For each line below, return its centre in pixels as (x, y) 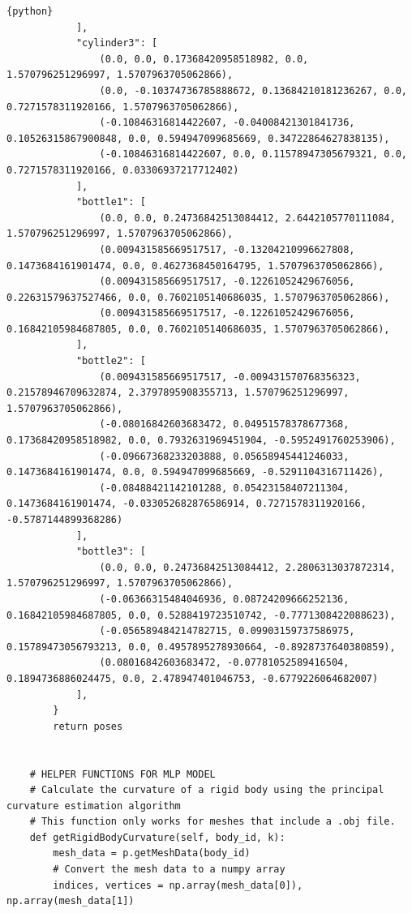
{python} (30, 11)
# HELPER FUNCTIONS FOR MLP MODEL (122, 774)
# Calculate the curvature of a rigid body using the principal (207, 790)
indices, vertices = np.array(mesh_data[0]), (178, 885)
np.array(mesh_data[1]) (71, 901)
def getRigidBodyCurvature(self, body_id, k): (157, 837)
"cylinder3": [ (117, 43)
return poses (88, 726)
